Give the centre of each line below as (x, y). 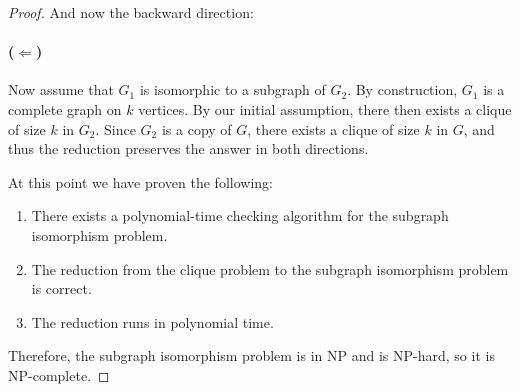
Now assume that (61, 89)
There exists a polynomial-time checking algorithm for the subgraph (240, 215)
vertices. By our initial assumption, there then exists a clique (325, 108)
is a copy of (196, 128)
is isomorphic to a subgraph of (232, 89)
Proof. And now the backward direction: (131, 12)
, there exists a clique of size (333, 128)
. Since (115, 128)
